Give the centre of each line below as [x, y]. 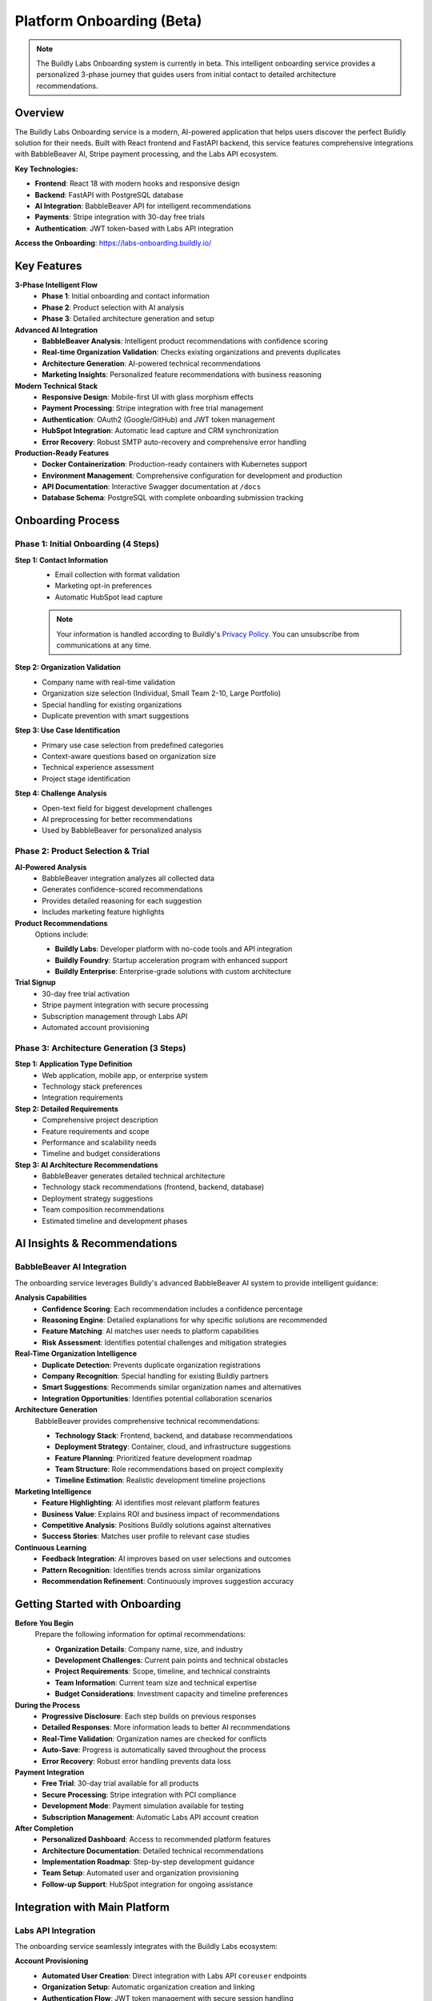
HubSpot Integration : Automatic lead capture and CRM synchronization [160, 431]
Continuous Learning [51, 1547]
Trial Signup [35, 982]
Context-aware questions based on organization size [129, 756]
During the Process [48, 1705]
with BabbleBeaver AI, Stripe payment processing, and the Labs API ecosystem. [147, 154]
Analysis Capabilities [51, 1297]
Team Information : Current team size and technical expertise [156, 1682]
